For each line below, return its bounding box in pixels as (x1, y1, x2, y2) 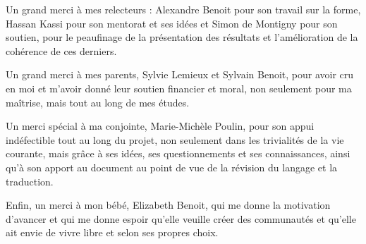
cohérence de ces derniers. (6, 43, 117, 58)
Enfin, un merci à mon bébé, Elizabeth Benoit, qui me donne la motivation (6, 197, 331, 212)
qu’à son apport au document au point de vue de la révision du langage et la (6, 159, 338, 174)
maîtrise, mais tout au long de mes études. (6, 94, 190, 109)
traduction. (6, 173, 54, 188)
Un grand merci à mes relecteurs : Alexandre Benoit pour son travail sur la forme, (6, 2, 361, 16)
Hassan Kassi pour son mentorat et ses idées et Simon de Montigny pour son (6, 16, 338, 30)
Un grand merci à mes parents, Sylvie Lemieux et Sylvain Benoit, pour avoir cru (6, 67, 354, 82)
